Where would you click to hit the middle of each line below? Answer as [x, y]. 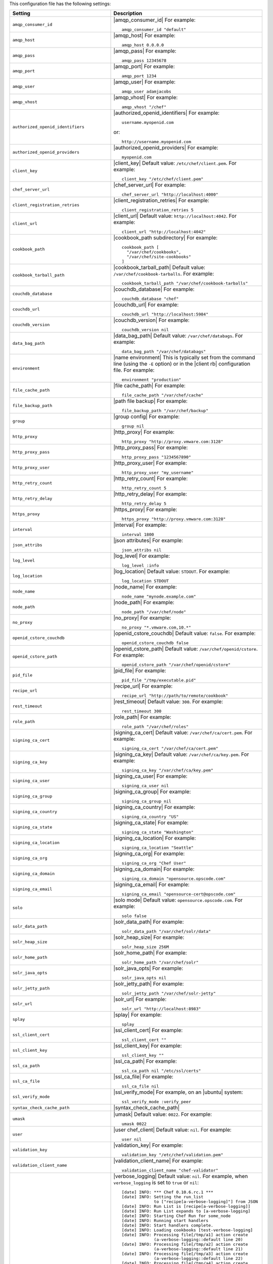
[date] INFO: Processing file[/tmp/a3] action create [185, 1254]
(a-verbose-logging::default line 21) [198, 1249]
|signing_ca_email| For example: [151, 885]
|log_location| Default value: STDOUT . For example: [172, 571]
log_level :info [140, 566]
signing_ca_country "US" [150, 817]
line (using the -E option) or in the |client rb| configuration [182, 364]
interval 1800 [138, 535]
